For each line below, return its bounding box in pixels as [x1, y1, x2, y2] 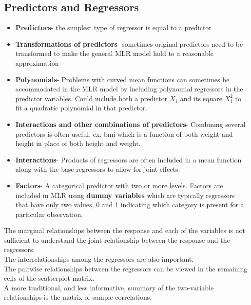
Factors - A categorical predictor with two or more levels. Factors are [15, 180, 223, 190]
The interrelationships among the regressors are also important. [4, 254, 194, 264]
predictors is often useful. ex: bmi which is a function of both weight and [15, 128, 233, 139]
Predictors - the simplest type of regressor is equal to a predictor [15, 22, 212, 33]
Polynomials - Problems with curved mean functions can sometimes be [15, 74, 230, 84]
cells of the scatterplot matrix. [4, 273, 95, 283]
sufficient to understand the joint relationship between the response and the [4, 234, 230, 245]
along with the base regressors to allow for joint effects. [15, 164, 180, 174]
